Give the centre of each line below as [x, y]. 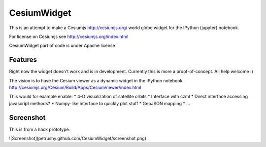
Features [23, 60]
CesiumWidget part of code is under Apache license [62, 46]
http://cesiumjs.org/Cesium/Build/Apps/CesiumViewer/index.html [75, 88]
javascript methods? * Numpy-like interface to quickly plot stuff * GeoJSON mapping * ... [100, 103]
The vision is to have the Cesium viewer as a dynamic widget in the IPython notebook [96, 80]
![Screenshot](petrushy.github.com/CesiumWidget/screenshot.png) [78, 139]
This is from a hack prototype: [40, 129]
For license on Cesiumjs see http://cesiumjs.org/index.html [69, 37]
